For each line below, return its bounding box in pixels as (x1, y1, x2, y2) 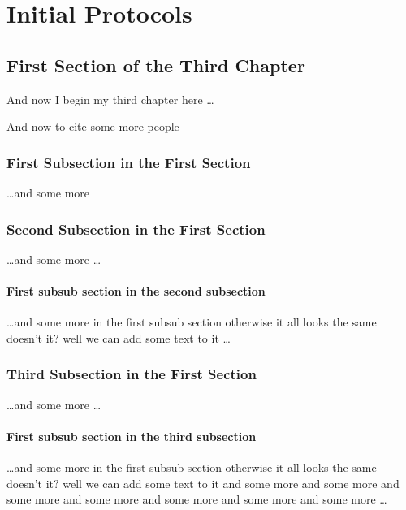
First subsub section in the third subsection (6, 427, 257, 444)
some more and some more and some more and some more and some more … (6, 491, 387, 508)
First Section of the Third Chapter (6, 52, 305, 77)
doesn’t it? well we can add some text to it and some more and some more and (6, 474, 400, 491)
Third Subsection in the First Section (6, 364, 257, 384)
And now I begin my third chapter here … (6, 90, 214, 107)
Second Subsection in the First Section (6, 218, 266, 239)
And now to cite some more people (6, 118, 179, 135)
